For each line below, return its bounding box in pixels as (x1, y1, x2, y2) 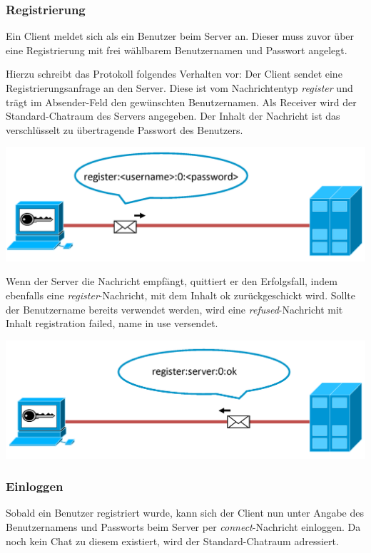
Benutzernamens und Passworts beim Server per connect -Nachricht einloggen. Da (6, 520, 361, 534)
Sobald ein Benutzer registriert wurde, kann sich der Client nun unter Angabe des (6, 505, 364, 520)
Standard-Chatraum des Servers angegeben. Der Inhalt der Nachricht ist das (6, 108, 340, 123)
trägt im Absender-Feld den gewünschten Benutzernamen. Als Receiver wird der (6, 94, 357, 109)
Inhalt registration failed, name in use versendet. (6, 316, 218, 331)
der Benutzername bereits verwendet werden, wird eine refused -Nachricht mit (6, 301, 343, 316)
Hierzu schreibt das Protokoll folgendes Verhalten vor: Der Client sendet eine (6, 66, 342, 81)
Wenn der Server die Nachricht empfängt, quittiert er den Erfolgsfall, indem (6, 274, 337, 289)
